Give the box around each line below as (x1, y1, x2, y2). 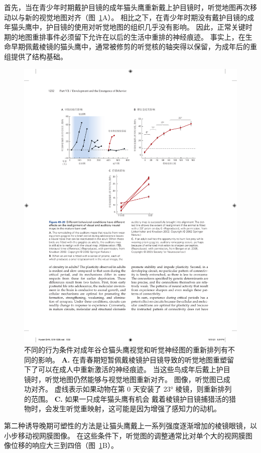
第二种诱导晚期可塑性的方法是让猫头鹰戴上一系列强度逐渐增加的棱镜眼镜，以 (4, 420, 257, 431)
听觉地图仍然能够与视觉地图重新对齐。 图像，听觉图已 (45, 374, 223, 384)
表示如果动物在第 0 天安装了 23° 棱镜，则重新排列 (68, 384, 232, 394)
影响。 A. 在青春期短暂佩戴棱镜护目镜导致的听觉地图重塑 (38, 354, 227, 365)
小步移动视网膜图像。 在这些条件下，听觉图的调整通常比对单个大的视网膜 (4, 430, 245, 440)
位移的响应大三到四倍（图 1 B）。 (11, 440, 118, 450)
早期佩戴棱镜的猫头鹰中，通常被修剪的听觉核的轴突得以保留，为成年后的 (11, 41, 250, 52)
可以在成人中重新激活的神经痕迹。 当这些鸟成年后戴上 (38, 364, 216, 375)
